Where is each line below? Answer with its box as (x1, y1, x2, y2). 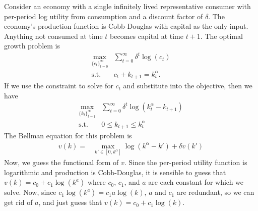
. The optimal (200, 30, 243, 41)
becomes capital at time (110, 30, 183, 41)
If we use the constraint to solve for (4, 80, 113, 91)
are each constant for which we (148, 177, 244, 187)
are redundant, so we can (176, 187, 254, 197)
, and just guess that (38, 197, 102, 207)
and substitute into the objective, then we (123, 80, 252, 91)
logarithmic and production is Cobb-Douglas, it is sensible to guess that (4, 167, 226, 177)
